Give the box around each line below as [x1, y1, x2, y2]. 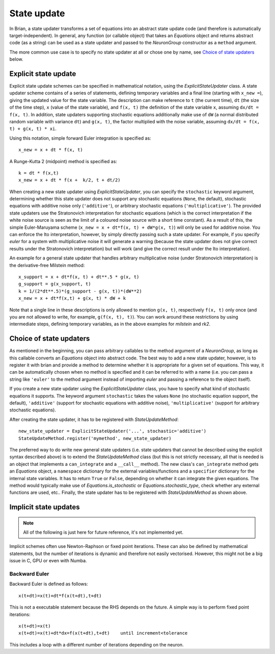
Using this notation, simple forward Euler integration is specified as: [9, 135, 151, 141]
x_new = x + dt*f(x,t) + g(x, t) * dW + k [18, 296, 126, 301]
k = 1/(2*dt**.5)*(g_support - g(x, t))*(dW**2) [18, 288, 142, 294]
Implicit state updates [9, 503, 80, 512]
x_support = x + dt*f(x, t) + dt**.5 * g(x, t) [18, 274, 140, 280]
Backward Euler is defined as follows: [9, 581, 89, 587]
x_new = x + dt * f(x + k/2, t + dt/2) [18, 177, 121, 183]
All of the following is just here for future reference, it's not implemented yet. [23, 529, 183, 535]
